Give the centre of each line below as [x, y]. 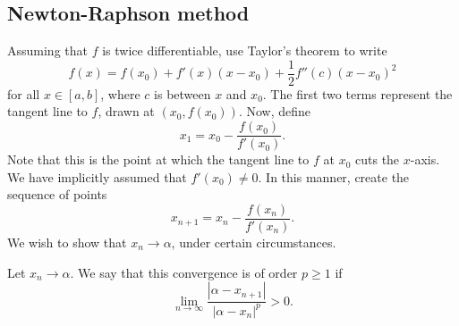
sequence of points [57, 194]
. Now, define [275, 111]
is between [183, 93]
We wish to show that [67, 242]
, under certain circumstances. [254, 242]
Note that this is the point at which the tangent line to [158, 159]
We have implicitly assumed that [97, 176]
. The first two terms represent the [357, 93]
